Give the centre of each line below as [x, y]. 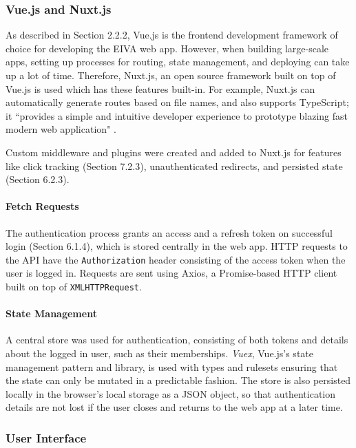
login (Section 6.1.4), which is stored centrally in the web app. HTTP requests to [177, 246]
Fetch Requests [42, 206]
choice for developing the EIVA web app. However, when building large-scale [167, 48]
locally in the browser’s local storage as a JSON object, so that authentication [171, 393]
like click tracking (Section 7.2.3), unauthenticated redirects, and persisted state [174, 166]
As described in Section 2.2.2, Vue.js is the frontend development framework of [172, 35]
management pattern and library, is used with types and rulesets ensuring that [172, 366]
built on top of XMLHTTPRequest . [74, 286]
